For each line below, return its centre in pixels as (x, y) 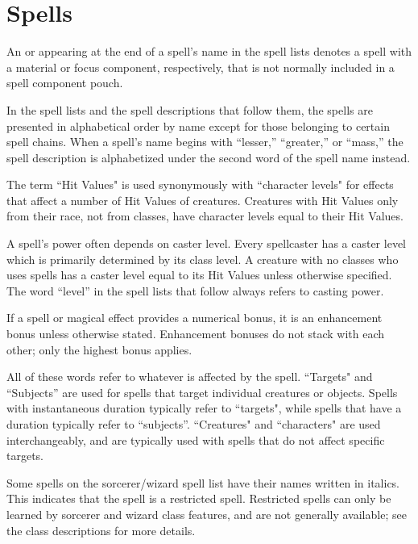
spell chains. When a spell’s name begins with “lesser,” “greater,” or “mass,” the (205, 142)
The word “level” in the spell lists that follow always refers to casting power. (195, 290)
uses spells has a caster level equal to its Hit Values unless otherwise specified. (199, 275)
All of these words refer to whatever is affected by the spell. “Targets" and (190, 377)
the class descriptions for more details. (101, 530)
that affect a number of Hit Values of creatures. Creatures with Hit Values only (203, 200)
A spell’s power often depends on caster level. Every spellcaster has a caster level (206, 243)
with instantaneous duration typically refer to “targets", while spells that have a (204, 408)
